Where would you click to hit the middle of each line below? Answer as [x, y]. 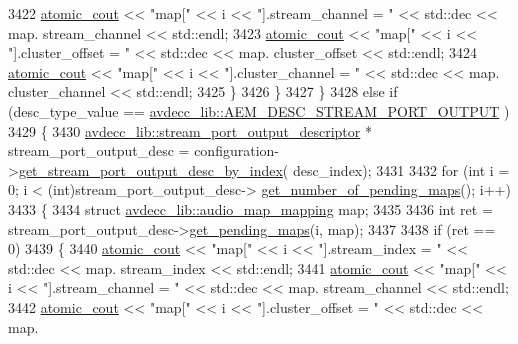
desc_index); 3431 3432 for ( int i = [401, 169]
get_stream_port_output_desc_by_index [150, 169]
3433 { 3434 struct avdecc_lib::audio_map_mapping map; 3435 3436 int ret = [250, 208]
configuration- [236, 150]
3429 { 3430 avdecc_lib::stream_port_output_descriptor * [190, 130]
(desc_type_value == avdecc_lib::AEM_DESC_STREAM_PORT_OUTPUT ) [259, 110]
